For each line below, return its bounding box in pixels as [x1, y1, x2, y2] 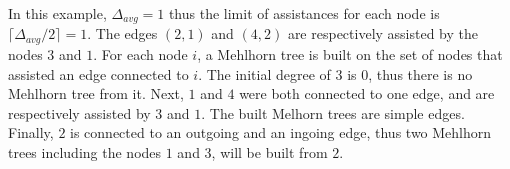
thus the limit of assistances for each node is [168, 3, 440, 23]
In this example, [8, 3, 107, 23]
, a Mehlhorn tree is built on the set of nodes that [197, 43, 503, 64]
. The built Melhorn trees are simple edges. [201, 102, 465, 123]
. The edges [87, 23, 158, 44]
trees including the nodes [8, 141, 162, 162]
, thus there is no [368, 63, 473, 84]
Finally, [8, 122, 54, 143]
